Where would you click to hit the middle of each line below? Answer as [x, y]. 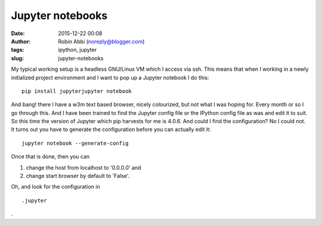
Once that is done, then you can [50, 157]
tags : [18, 50]
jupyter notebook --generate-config [75, 143]
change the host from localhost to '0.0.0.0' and [83, 167]
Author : [21, 41]
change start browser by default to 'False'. [78, 176]
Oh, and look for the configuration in [56, 187]
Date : [18, 33]
